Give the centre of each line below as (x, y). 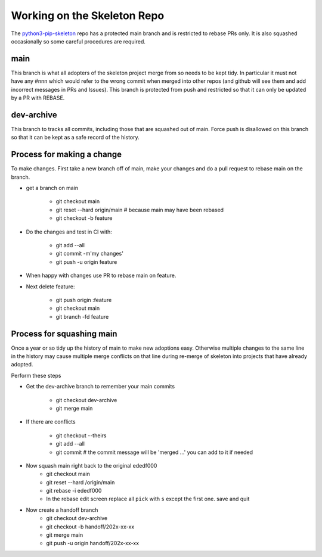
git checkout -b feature (84, 218)
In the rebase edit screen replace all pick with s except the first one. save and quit (148, 499)
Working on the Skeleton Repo (88, 15)
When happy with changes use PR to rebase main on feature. (101, 276)
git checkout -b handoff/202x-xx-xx (90, 527)
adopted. (22, 365)
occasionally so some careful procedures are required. (78, 41)
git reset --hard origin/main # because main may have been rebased (140, 210)
